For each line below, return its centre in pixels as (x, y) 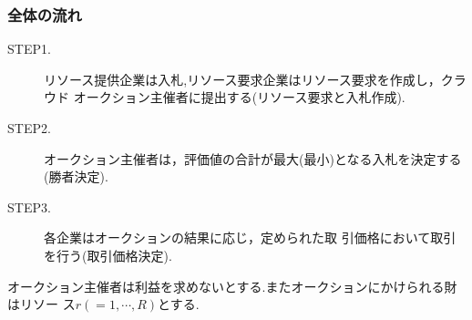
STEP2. (29, 128)
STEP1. (29, 49)
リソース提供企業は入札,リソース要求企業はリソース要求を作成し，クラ (255, 79)
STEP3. (29, 206)
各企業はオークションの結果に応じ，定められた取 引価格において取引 (250, 237)
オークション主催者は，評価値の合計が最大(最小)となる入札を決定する (253, 158)
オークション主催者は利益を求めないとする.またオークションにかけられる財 (232, 286)
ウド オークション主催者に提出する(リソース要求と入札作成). (225, 97)
